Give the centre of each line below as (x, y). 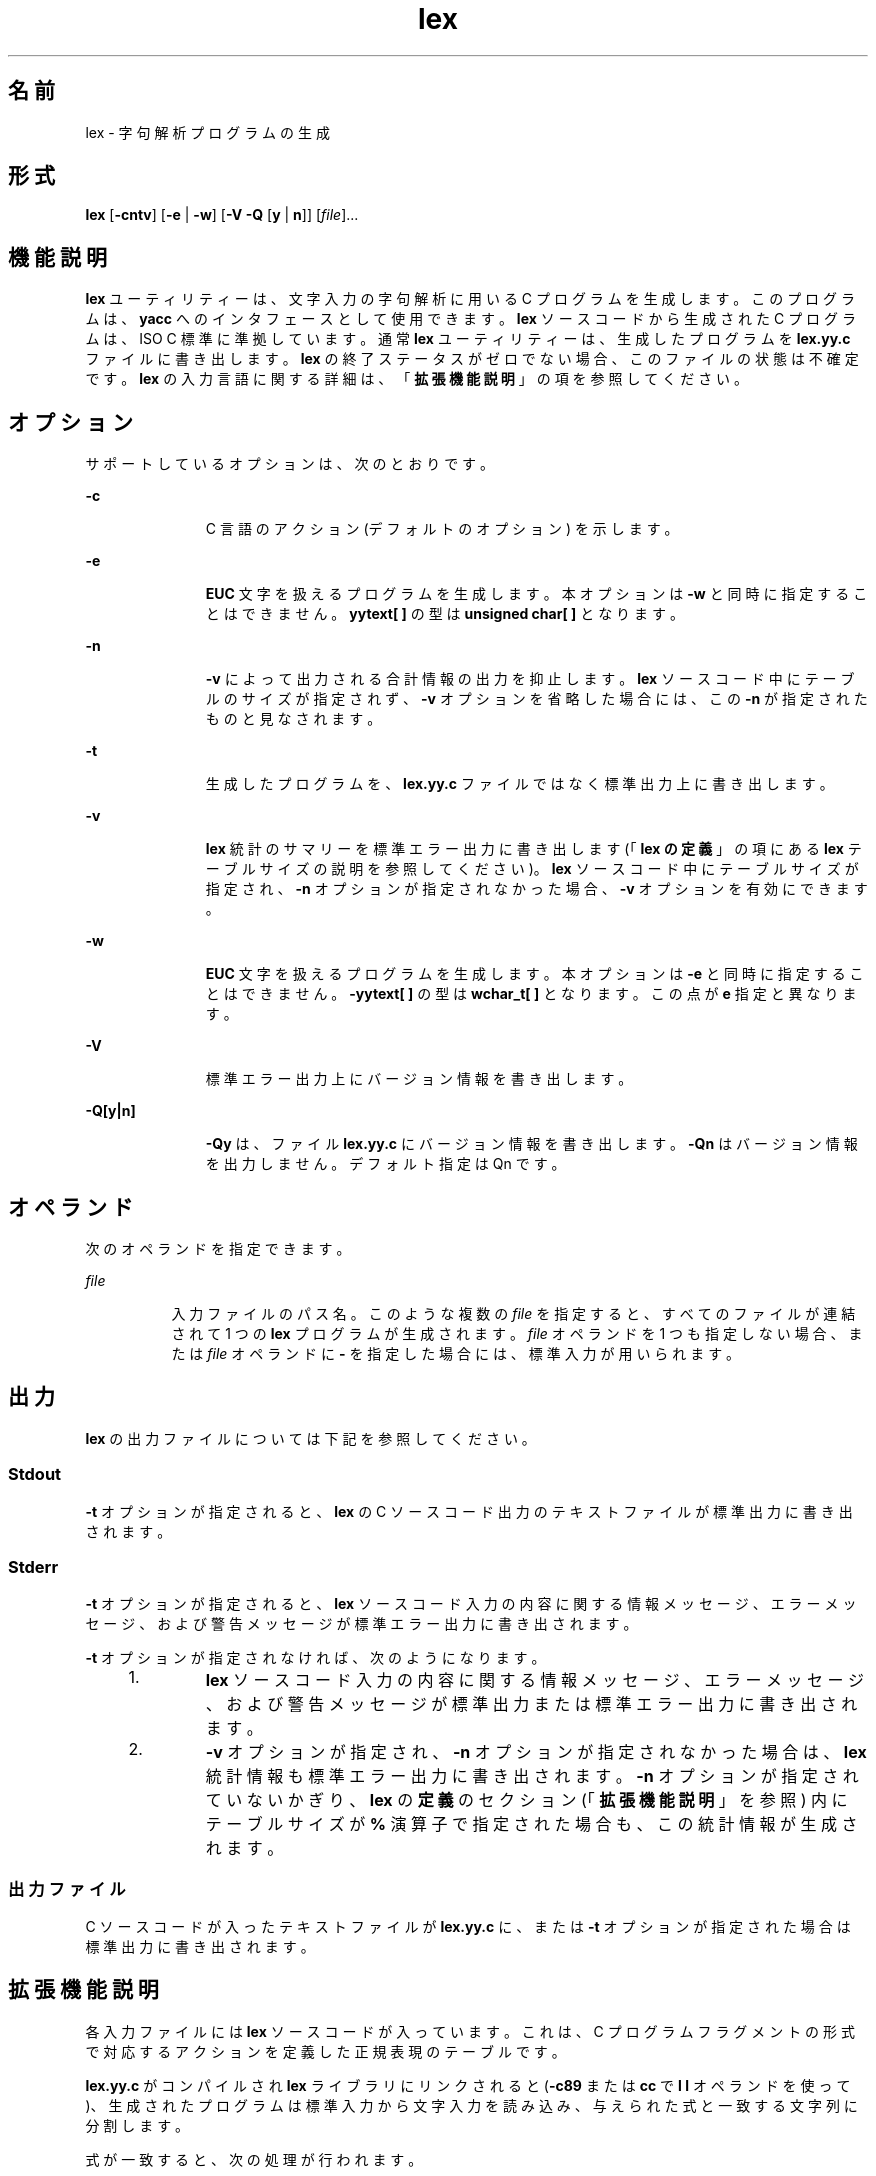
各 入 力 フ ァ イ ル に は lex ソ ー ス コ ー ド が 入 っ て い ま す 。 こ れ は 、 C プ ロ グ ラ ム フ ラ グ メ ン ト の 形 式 (470, 2031)
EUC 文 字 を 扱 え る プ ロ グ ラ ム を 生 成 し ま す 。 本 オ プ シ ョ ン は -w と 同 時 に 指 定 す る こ (536, 594)
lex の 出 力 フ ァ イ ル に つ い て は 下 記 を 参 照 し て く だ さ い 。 (310, 1438)
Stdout (35, 1474)
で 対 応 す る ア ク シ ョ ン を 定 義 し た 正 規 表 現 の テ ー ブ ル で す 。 (325, 2051)
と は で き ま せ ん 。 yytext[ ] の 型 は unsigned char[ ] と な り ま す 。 (444, 614)
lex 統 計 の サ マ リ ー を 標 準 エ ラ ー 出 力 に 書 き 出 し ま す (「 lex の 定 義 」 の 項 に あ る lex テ (533, 849)
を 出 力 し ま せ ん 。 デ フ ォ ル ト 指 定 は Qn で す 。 (385, 1164)
